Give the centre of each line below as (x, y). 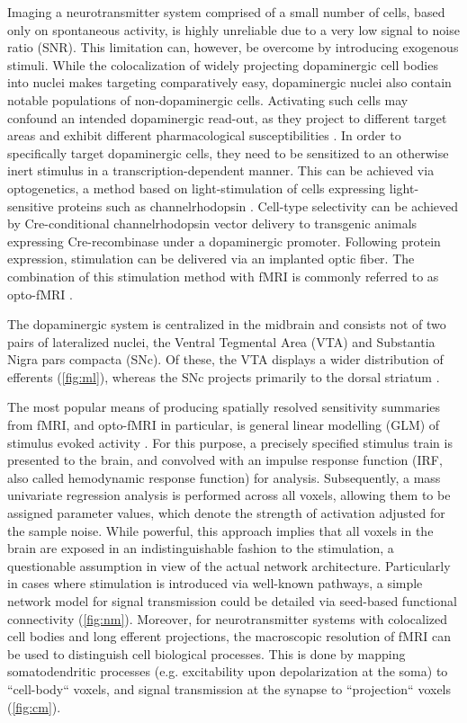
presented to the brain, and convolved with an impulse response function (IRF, (225, 460)
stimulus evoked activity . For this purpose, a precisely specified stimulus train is (230, 442)
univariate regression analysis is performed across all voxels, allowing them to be (229, 495)
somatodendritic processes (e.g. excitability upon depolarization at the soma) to (228, 671)
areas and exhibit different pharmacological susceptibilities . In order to (204, 135)
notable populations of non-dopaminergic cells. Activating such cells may (208, 99)
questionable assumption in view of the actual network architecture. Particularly (229, 565)
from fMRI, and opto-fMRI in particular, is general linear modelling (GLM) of (224, 425)
